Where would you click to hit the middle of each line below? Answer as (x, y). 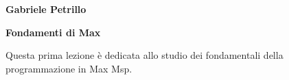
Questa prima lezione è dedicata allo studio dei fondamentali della (144, 55)
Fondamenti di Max (53, 32)
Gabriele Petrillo (46, 9)
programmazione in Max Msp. (69, 68)
